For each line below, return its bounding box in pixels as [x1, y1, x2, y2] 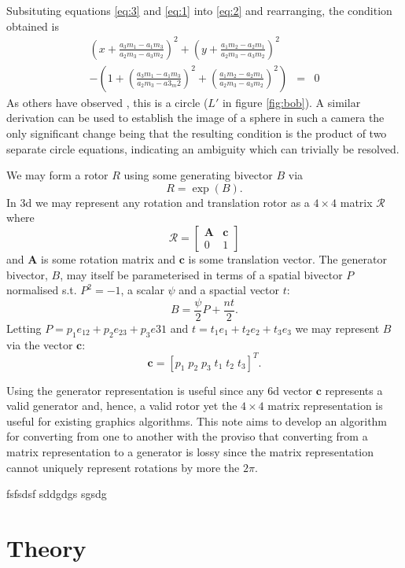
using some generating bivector [123, 167, 273, 183]
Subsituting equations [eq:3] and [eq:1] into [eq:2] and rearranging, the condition [6, 2, 392, 18]
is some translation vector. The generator [188, 250, 387, 267]
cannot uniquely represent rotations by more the [6, 459, 240, 475]
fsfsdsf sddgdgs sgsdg [6, 485, 107, 502]
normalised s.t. [6, 282, 77, 298]
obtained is [6, 17, 59, 34]
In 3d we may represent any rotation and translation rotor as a [6, 194, 310, 210]
